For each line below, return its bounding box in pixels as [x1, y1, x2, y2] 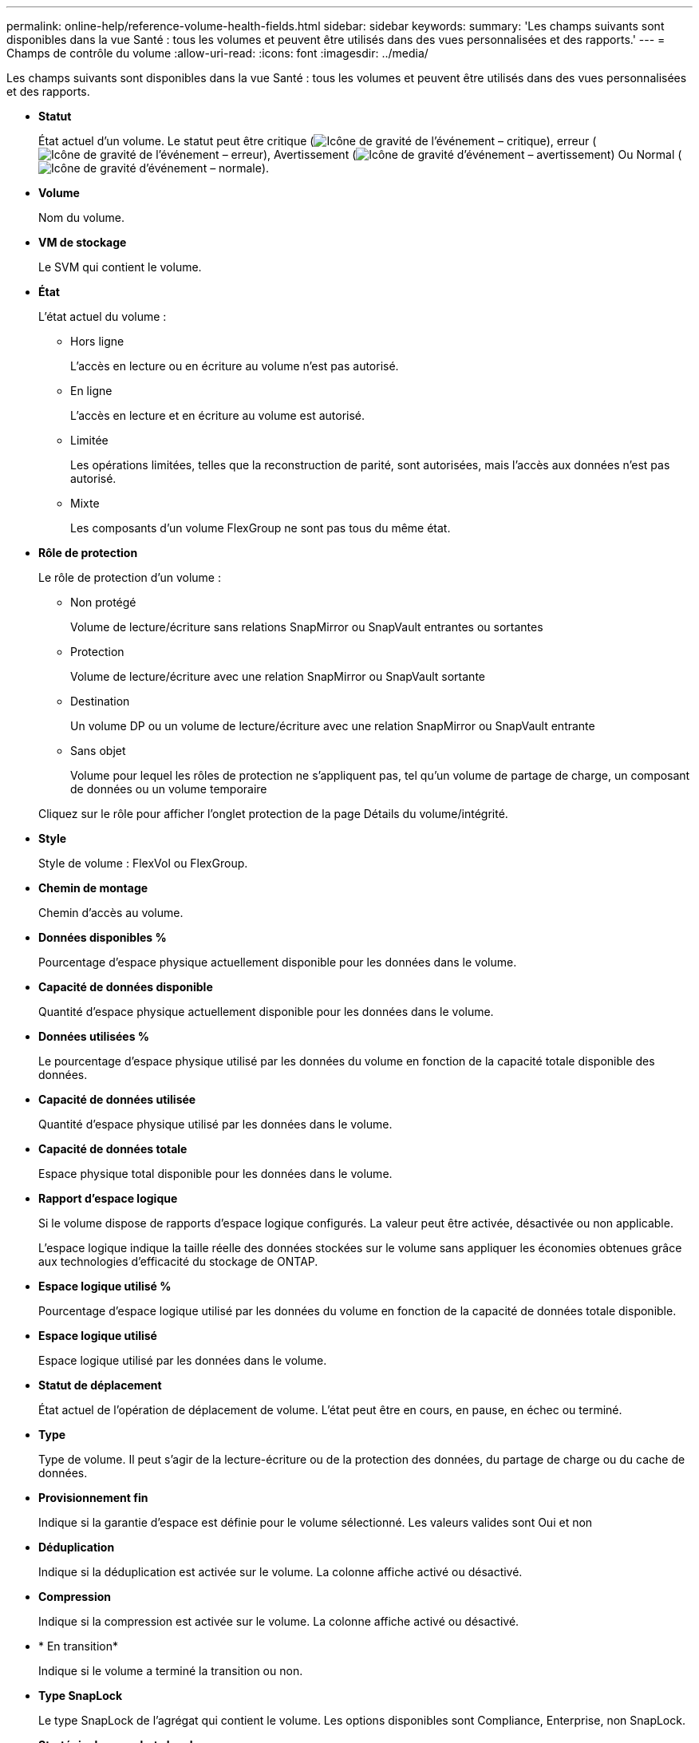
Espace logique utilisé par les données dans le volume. [38, 1354, 327, 1367]
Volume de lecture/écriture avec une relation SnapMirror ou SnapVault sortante [70, 670, 485, 683]
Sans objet [70, 744, 126, 757]
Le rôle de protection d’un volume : [38, 571, 222, 584]
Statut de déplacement [38, 1378, 162, 1392]
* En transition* [38, 1639, 118, 1653]
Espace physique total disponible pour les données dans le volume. [38, 1167, 393, 1180]
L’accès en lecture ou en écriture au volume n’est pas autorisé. [70, 359, 399, 373]
